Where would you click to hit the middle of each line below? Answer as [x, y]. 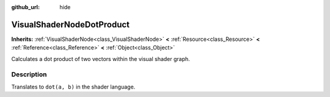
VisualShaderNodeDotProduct [71, 24]
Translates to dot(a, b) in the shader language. [73, 87]
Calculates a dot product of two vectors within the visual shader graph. [101, 59]
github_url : [25, 7]
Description [29, 74]
